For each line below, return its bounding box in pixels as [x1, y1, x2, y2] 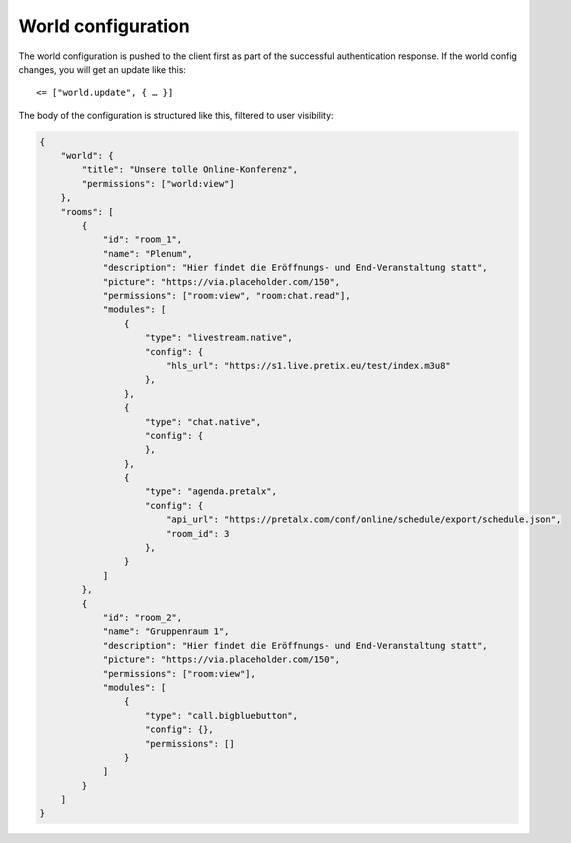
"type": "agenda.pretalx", [145, 486, 277, 497]
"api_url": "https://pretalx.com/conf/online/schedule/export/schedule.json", [165, 514, 562, 525]
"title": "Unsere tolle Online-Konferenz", [81, 164, 299, 175]
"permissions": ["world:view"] [81, 178, 235, 189]
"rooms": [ [60, 206, 114, 217]
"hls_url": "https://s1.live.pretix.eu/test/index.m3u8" [165, 360, 452, 371]
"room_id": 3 [165, 528, 230, 539]
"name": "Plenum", [102, 248, 194, 259]
